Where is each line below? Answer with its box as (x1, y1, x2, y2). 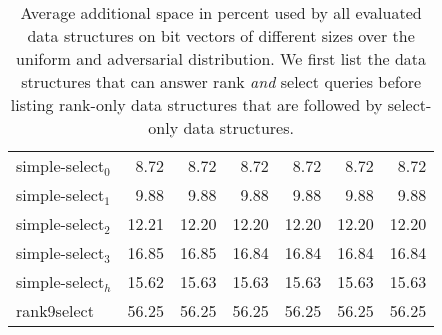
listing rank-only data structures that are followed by (10, 93, 383, 116)
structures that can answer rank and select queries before (21, 70, 422, 93)
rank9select (16, 299, 94, 322)
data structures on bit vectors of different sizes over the (27, 24, 415, 47)
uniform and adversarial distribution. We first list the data (16, 47, 427, 70)
